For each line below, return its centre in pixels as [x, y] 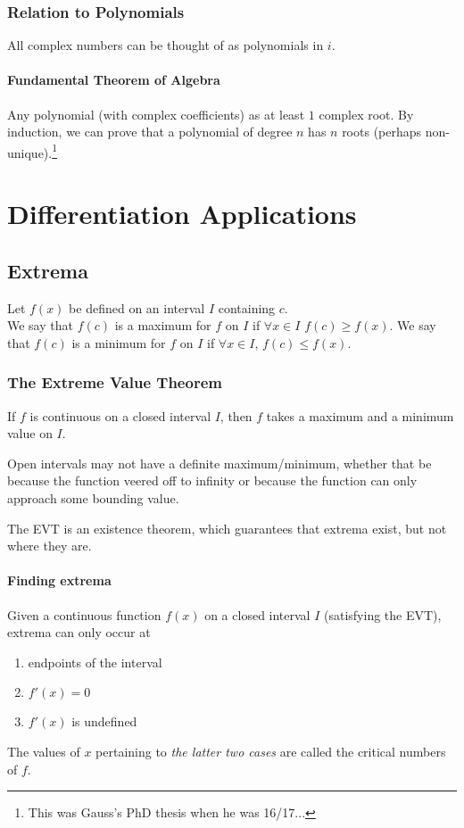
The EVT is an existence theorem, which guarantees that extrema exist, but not [227, 528]
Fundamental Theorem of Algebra [114, 80]
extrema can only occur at [79, 632]
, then [236, 415]
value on [30, 433]
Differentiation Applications [182, 214]
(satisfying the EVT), [383, 614]
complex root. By [366, 114]
